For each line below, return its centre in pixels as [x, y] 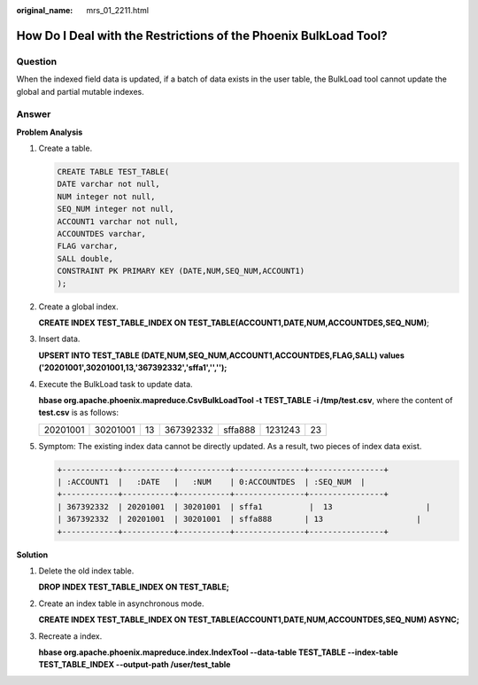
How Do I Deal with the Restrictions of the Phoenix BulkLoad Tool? [202, 35]
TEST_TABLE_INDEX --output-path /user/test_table [135, 665]
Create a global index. [78, 307]
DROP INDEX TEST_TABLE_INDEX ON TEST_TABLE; [134, 587]
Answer [34, 114]
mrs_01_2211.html [118, 10]
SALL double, [85, 258]
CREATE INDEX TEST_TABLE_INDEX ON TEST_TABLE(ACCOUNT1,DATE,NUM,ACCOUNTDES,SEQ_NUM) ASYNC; [249, 619]
